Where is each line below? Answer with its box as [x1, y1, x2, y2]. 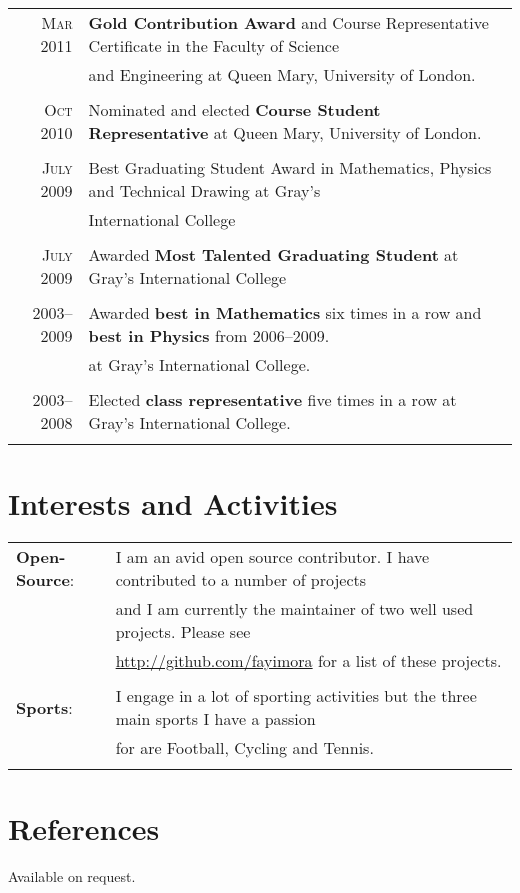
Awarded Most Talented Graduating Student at [88, 243, 459, 266]
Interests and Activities [8, 483, 338, 524]
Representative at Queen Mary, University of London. [88, 121, 482, 144]
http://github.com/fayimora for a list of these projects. [115, 649, 502, 673]
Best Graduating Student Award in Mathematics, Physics [88, 156, 492, 179]
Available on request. [8, 866, 136, 887]
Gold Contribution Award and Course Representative [88, 11, 489, 34]
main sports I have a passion [115, 707, 316, 731]
